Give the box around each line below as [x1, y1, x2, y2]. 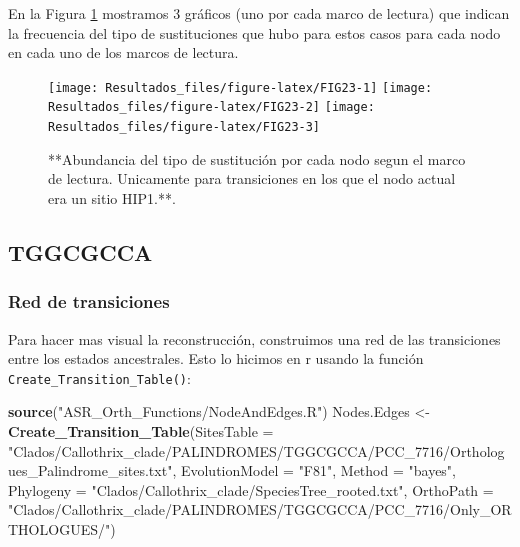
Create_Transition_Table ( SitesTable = [8, 420, 274, 441]
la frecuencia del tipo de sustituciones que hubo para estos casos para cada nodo [8, 22, 501, 43]
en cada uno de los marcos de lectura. [8, 42, 239, 63]
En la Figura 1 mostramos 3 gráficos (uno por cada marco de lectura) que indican [8, 3, 510, 23]
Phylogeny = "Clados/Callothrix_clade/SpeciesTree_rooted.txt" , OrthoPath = [8, 479, 494, 500]
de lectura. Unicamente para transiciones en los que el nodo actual [48, 168, 456, 189]
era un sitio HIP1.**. [48, 187, 176, 208]
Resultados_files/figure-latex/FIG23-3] [48, 120, 321, 135]
